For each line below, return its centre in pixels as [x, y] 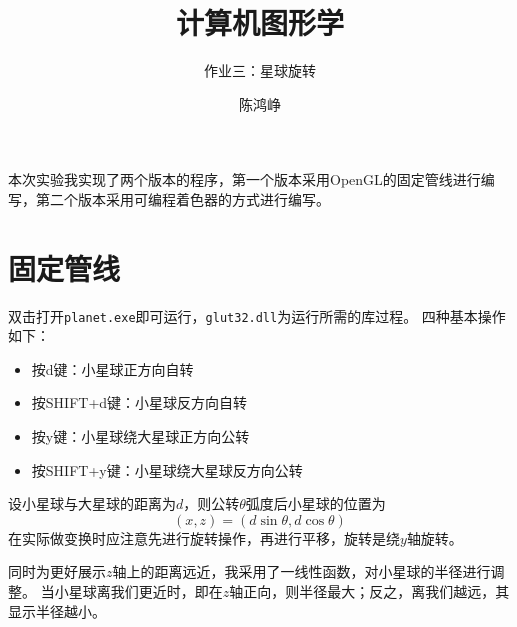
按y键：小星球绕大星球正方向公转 [140, 436]
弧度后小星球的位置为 [315, 503]
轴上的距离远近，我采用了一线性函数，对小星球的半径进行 [301, 571]
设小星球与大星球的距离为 [92, 503]
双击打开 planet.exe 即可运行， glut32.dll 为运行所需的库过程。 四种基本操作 [257, 315]
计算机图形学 [259, 22]
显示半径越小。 [57, 610]
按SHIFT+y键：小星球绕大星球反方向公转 [167, 469]
